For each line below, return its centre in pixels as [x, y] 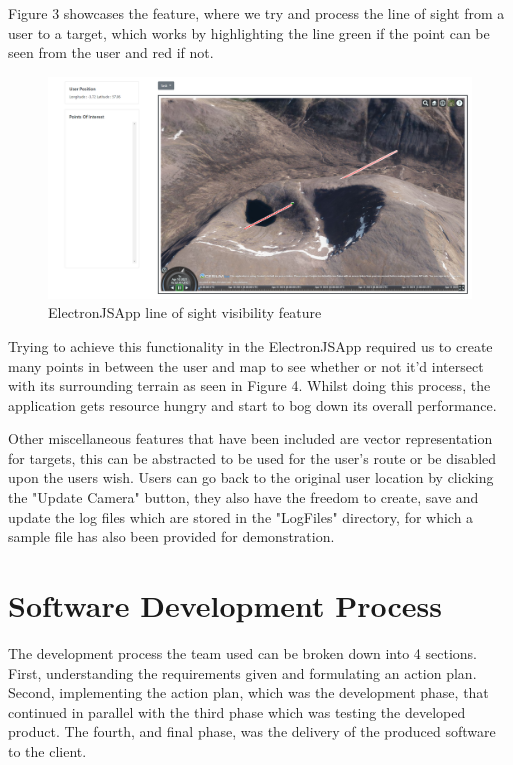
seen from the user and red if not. [111, 52]
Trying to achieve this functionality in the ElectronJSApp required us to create [250, 345]
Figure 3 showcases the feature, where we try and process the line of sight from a [256, 13]
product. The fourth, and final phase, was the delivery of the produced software [252, 731]
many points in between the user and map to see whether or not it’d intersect [246, 365]
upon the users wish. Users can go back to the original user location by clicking [251, 477]
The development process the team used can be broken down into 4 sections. [243, 652]
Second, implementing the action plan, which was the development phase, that [248, 692]
